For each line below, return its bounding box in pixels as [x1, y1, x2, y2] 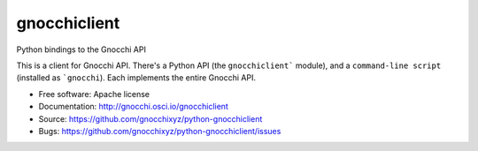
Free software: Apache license [38, 88, 150, 99]
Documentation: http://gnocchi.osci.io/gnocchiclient [38, 102, 229, 112]
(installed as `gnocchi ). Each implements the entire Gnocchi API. [16, 72, 257, 83]
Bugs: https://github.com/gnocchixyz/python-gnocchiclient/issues [38, 125, 281, 136]
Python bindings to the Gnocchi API [16, 44, 146, 55]
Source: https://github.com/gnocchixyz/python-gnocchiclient [38, 113, 263, 124]
